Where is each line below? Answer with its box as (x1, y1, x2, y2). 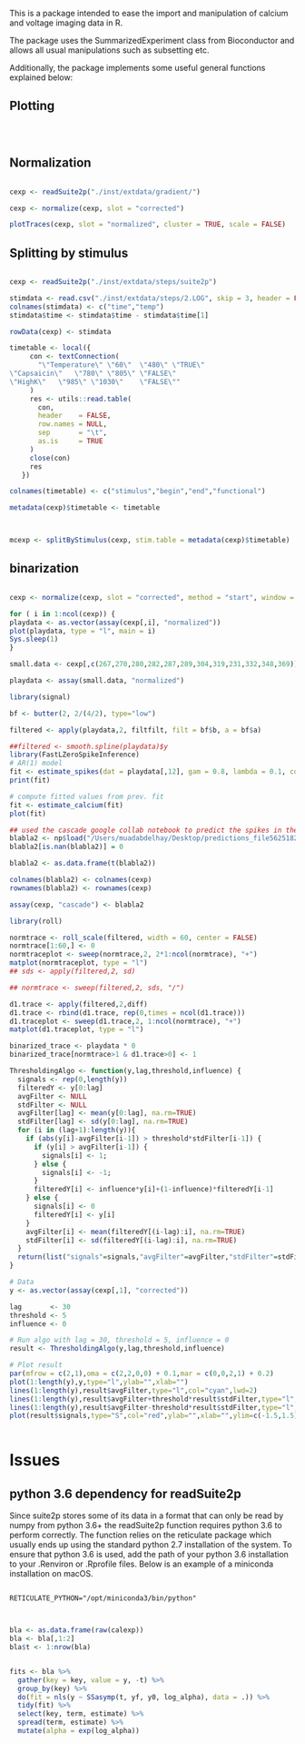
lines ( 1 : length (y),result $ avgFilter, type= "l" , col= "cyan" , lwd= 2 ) (9, 1385, 258, 1395)
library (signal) (9, 692, 71, 702)
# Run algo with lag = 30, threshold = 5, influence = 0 (9, 1335, 230, 1345)
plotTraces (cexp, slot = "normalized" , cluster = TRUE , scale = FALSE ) (9, 220, 286, 229)
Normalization (9, 155, 92, 171)
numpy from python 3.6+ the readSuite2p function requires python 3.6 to (9, 1520, 283, 1531)
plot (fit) (9, 809, 47, 818)
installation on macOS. (9, 1568, 93, 1579)
